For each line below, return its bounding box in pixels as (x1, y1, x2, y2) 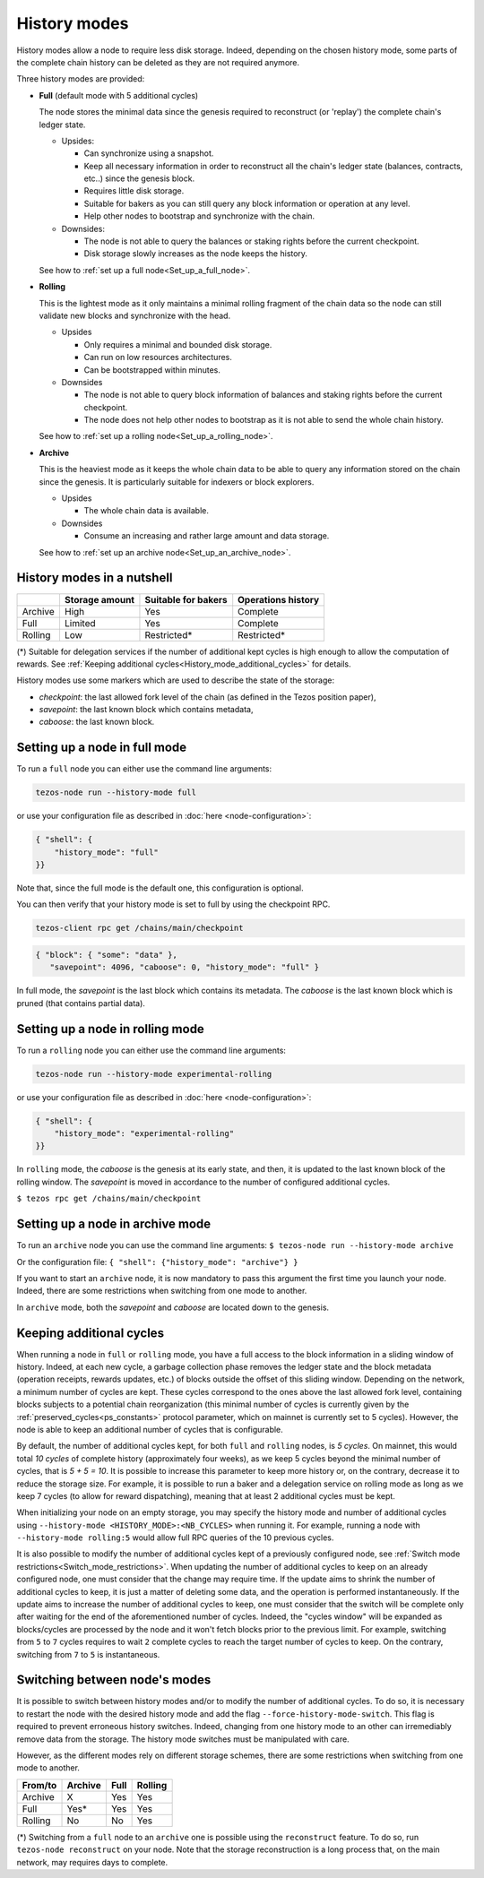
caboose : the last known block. (39, 717, 155, 728)
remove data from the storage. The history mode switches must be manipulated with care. (16, 1734, 350, 1744)
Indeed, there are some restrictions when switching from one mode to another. (16, 1286, 307, 1297)
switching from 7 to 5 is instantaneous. (16, 1649, 160, 1659)
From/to (22, 1779, 57, 1791)
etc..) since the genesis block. (83, 173, 195, 184)
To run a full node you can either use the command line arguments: (16, 763, 272, 774)
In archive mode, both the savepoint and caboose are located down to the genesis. (16, 1302, 330, 1313)
